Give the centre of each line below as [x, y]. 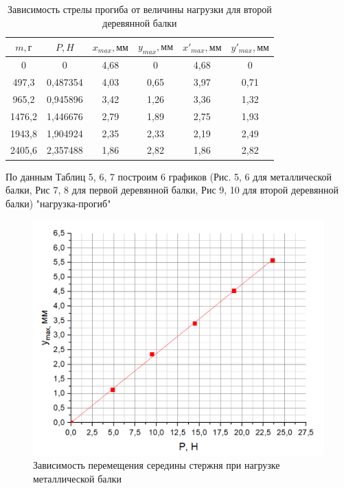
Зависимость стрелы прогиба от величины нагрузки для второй [140, 9]
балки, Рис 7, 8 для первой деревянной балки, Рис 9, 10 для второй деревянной [172, 190]
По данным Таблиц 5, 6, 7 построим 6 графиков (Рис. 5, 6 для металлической [169, 176]
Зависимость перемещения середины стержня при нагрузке [157, 465]
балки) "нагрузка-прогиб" [58, 203]
